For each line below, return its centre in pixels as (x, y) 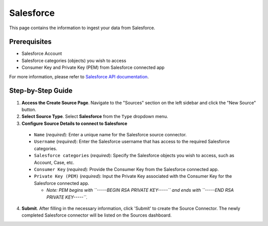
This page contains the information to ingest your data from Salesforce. (82, 28)
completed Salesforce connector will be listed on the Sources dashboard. (97, 215)
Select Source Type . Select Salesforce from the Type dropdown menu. (95, 116)
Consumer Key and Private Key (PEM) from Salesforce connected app (93, 67)
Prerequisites (30, 42)
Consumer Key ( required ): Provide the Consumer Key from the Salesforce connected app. (127, 169)
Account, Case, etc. (54, 162)
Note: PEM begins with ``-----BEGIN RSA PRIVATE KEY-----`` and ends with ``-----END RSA (140, 190)
